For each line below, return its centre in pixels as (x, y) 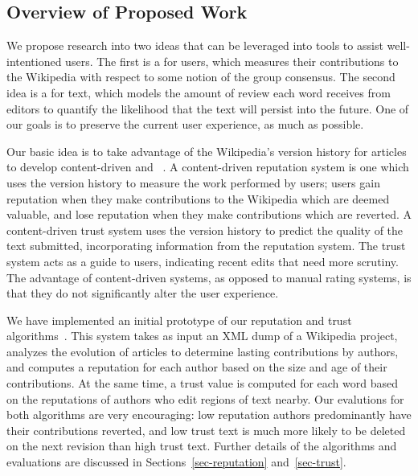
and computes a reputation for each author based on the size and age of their (197, 367)
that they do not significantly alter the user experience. (143, 293)
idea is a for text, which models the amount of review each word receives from (199, 92)
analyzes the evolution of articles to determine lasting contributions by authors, (203, 351)
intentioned (34, 61)
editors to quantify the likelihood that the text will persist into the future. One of (208, 108)
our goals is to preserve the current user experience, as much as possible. (185, 124)
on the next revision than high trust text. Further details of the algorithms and (202, 446)
